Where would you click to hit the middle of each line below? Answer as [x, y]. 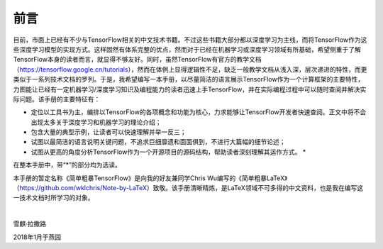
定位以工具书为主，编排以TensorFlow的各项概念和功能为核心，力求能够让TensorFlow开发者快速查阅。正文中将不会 [199, 112]
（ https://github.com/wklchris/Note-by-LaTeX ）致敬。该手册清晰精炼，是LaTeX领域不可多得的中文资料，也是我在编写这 [188, 188]
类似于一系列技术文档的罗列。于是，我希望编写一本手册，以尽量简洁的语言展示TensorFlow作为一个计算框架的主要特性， [189, 79]
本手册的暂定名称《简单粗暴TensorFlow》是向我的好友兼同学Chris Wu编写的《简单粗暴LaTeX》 [150, 178]
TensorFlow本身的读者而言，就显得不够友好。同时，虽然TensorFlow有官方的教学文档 [137, 60]
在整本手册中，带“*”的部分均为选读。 [67, 165]
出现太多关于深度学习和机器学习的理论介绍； [96, 122]
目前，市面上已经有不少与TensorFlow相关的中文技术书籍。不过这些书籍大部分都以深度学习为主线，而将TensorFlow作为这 [190, 40]
